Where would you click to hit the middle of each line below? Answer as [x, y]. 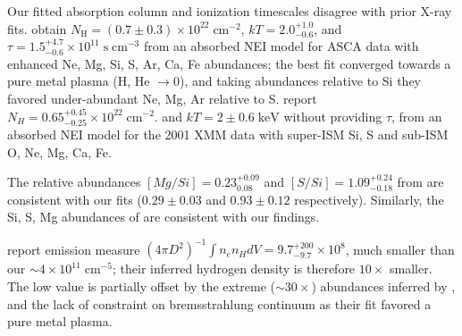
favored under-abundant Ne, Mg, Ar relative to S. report [162, 98]
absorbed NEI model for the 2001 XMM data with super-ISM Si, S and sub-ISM [228, 134]
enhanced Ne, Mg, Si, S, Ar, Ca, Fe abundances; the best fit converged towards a [229, 63]
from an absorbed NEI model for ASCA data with [281, 46]
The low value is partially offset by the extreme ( [142, 286]
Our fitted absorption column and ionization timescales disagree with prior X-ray [230, 11]
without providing [333, 116]
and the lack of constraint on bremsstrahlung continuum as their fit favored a [219, 303]
